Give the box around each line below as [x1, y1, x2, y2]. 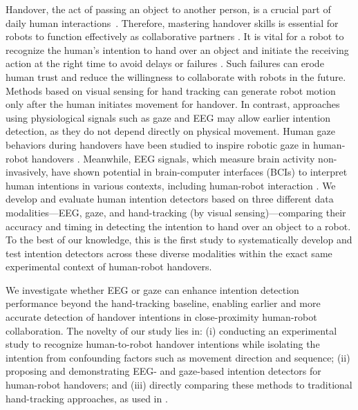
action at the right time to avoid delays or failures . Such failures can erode [6, 56, 324, 71]
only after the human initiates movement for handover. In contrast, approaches [6, 97, 340, 111]
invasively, [6, 165, 48, 179]
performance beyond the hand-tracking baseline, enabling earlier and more [6, 296, 321, 310]
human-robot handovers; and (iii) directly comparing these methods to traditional [6, 378, 352, 392]
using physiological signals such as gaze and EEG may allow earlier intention [6, 110, 331, 124]
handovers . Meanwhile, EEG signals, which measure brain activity [31, 151, 315, 165]
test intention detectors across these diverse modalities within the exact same [6, 245, 332, 260]
